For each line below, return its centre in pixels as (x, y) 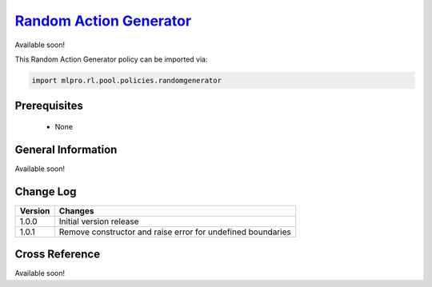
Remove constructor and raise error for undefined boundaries (175, 232)
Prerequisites (49, 106)
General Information (66, 149)
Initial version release (99, 221)
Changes (76, 210)
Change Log (46, 191)
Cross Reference (57, 255)
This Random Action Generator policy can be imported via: (111, 59)
